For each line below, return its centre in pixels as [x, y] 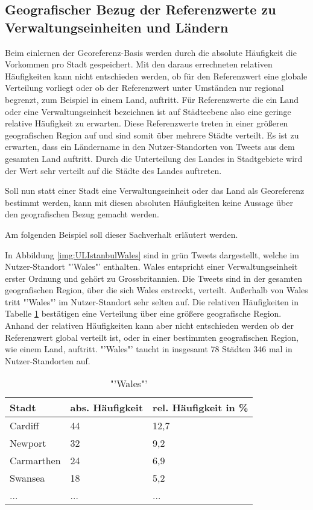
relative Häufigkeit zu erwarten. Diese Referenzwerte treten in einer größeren [147, 123]
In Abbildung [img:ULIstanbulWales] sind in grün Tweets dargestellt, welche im [152, 254]
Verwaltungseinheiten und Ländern [117, 27]
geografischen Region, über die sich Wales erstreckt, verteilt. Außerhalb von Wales [156, 290]
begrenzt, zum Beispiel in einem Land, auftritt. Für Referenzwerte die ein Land [152, 99]
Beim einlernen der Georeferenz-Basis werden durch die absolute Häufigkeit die [151, 52]
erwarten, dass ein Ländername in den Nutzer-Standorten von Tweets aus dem [150, 147]
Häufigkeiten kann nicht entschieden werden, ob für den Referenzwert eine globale [156, 76]
